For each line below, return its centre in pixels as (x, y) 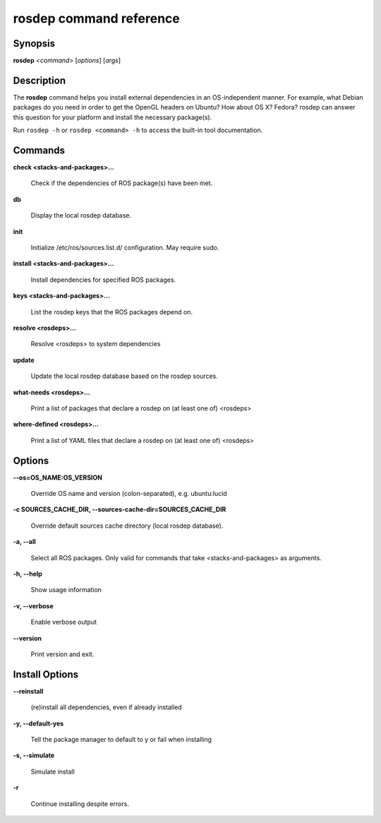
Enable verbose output (64, 622)
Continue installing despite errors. (80, 804)
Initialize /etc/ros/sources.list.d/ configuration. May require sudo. (125, 248)
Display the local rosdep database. (81, 215)
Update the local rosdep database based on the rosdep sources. (125, 376)
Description (40, 80)
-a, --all (25, 542)
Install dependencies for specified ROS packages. (103, 280)
